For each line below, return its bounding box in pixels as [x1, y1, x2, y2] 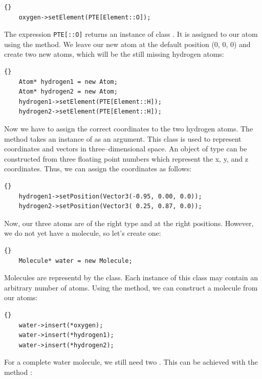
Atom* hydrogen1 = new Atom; [18, 78, 118, 85]
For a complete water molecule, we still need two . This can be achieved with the [4, 356, 258, 367]
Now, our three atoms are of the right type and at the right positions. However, [4, 217, 254, 228]
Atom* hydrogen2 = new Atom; [18, 88, 118, 96]
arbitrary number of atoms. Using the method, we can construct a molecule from [4, 282, 258, 293]
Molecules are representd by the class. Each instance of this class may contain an [4, 272, 258, 283]
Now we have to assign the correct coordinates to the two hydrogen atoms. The [4, 123, 253, 133]
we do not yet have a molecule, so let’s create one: [4, 228, 161, 238]
